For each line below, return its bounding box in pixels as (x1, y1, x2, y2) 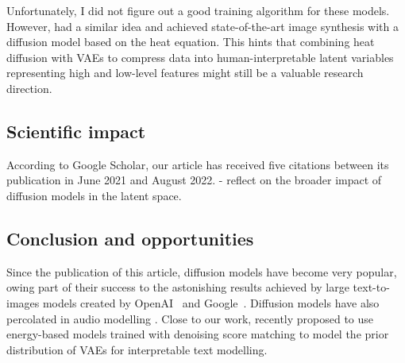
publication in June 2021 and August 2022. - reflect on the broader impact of (6, 172, 382, 188)
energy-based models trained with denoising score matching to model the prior (6, 326, 389, 342)
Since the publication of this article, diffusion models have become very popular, (6, 263, 397, 280)
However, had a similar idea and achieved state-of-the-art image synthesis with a (6, 17, 399, 34)
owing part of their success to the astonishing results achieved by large (6, 279, 349, 295)
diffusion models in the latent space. (6, 187, 182, 203)
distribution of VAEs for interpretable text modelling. (6, 341, 268, 357)
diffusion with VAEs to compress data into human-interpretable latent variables (6, 48, 394, 65)
